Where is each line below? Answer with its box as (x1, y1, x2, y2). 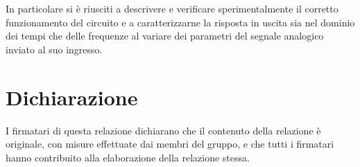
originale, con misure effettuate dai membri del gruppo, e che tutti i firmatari (6, 137, 334, 151)
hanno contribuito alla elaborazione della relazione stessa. (6, 150, 250, 164)
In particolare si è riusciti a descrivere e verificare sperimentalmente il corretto (6, 1, 338, 15)
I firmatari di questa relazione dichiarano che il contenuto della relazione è (6, 123, 321, 137)
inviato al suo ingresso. (6, 42, 103, 56)
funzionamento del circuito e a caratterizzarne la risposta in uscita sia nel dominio (6, 15, 355, 29)
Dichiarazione (6, 82, 138, 111)
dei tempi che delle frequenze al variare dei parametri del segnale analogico (6, 28, 324, 43)
